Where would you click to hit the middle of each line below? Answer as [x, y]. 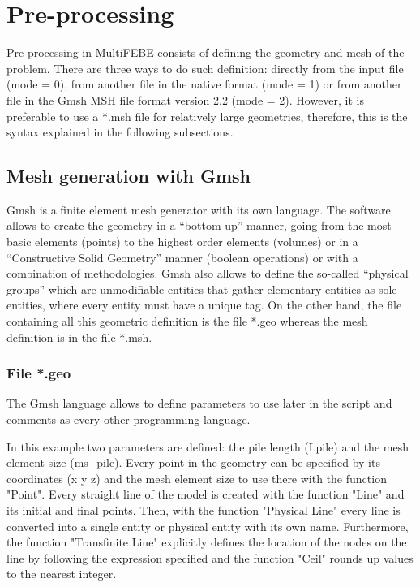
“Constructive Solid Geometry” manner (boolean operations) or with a [182, 257]
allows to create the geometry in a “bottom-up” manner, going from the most [199, 225]
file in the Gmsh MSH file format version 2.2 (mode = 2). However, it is [186, 99]
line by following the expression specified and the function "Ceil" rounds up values [210, 557]
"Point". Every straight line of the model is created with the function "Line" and [206, 494]
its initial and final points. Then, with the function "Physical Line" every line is [204, 510]
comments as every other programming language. [129, 419]
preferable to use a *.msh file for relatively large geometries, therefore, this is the [207, 116]
